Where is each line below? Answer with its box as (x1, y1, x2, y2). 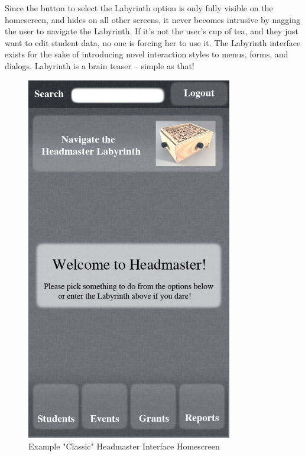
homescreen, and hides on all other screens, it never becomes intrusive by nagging (5, 13, 300, 25)
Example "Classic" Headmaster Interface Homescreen (28, 439, 220, 452)
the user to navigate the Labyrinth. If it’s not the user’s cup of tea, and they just (5, 25, 298, 37)
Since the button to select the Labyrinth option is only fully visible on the (5, 2, 273, 14)
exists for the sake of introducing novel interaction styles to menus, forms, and (5, 48, 288, 60)
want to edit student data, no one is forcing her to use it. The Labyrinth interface (5, 36, 301, 48)
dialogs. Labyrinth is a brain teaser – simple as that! (5, 59, 194, 72)
